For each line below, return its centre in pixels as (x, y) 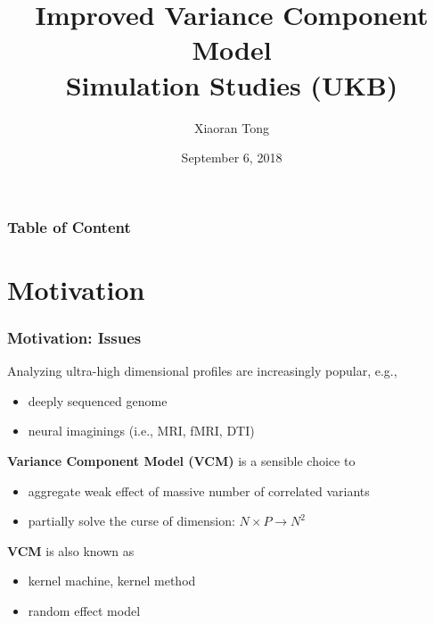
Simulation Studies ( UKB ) (232, 84)
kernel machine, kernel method (112, 581)
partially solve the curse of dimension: (131, 521)
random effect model (84, 610)
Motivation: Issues (74, 337)
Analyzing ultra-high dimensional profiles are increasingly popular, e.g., (202, 371)
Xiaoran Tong (232, 127)
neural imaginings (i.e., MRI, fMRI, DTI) (141, 431)
